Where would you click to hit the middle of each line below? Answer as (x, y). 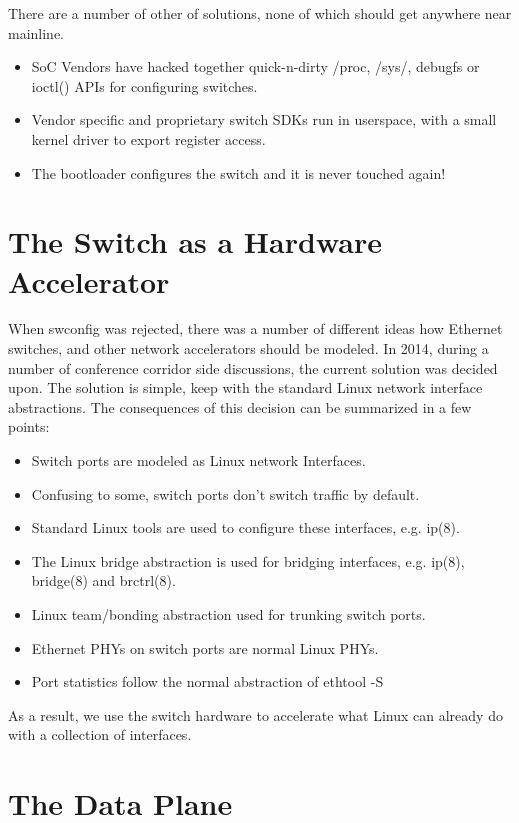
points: (29, 426)
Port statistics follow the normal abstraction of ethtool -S (207, 681)
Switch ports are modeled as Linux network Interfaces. (198, 460)
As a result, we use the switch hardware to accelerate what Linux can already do (255, 714)
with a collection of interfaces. (100, 734)
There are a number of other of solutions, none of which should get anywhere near (260, 13)
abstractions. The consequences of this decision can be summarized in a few (240, 406)
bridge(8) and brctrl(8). (103, 580)
